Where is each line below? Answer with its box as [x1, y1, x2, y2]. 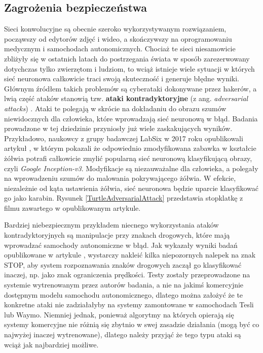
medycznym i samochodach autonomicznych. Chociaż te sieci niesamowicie [4, 43, 236, 54]
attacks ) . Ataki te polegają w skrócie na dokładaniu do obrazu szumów [4, 103, 227, 113]
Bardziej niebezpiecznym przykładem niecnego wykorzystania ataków [4, 219, 219, 230]
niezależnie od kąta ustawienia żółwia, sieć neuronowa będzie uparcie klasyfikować [4, 182, 258, 193]
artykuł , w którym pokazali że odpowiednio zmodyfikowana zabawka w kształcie [4, 143, 256, 153]
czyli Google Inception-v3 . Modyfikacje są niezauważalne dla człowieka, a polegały [4, 163, 258, 173]
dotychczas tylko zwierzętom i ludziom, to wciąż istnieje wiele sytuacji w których [4, 63, 255, 74]
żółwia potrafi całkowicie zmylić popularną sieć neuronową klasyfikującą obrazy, [4, 152, 252, 163]
